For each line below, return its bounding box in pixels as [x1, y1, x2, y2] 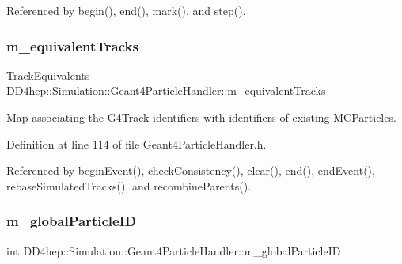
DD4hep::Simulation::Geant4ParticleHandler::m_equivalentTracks [6, 82, 326, 99]
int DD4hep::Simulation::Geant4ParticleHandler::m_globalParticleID [6, 242, 341, 258]
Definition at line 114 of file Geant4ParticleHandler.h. [6, 135, 267, 152]
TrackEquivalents [6, 66, 90, 83]
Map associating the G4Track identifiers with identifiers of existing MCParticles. [6, 109, 396, 125]
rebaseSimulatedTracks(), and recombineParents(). [6, 177, 251, 194]
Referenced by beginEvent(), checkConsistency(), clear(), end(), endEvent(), [6, 162, 375, 179]
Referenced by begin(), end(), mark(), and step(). [6, 2, 246, 18]
